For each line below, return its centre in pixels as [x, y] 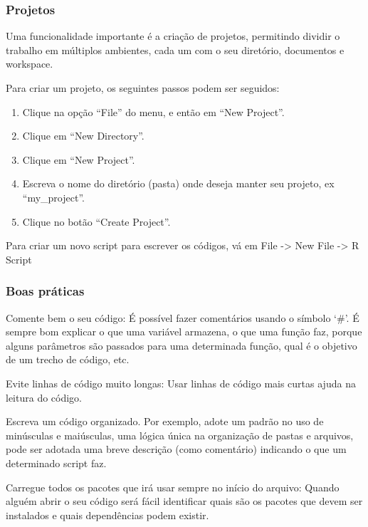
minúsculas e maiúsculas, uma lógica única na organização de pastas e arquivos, [180, 435]
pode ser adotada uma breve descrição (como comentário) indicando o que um [176, 449]
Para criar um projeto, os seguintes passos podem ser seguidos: [143, 88]
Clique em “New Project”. [79, 159]
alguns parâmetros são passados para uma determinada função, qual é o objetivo [182, 345]
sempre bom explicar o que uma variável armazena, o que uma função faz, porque [184, 332]
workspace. [30, 64]
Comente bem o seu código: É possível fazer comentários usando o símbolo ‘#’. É [183, 317]
